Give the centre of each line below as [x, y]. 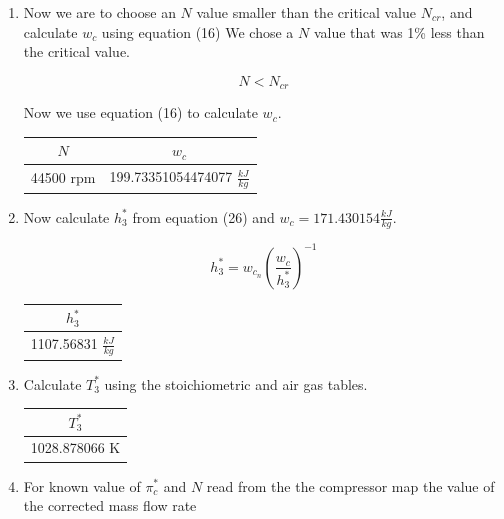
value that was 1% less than [399, 31]
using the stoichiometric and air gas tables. [236, 383]
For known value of [82, 485]
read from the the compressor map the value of [350, 485]
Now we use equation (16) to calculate [140, 112]
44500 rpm [63, 177]
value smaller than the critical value [306, 12]
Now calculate [66, 216]
